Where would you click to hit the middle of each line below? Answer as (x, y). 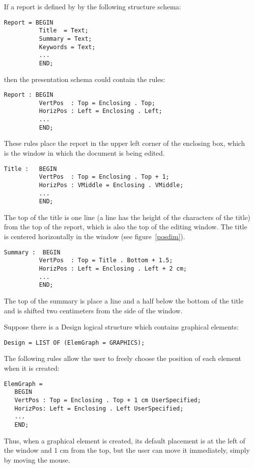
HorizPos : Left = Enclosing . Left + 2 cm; (113, 268)
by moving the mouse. (37, 459)
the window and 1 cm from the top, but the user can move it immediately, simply (127, 450)
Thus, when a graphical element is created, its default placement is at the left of (125, 440)
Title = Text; (64, 31)
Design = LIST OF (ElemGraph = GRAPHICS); (74, 343)
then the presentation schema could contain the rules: (85, 79)
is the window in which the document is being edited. (85, 153)
